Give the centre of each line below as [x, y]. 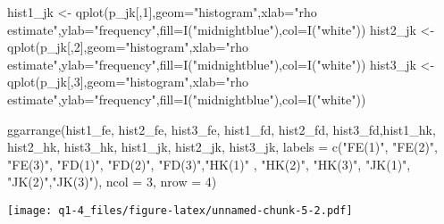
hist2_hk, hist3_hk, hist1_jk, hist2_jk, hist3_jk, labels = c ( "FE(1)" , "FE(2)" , [222, 147]
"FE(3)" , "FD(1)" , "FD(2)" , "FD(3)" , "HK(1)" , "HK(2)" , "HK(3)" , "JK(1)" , [209, 164]
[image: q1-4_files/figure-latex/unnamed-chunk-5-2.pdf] [180, 210]
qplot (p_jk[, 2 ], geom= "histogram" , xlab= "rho [128, 47]
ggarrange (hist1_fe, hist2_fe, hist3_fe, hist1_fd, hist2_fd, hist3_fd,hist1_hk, [222, 129]
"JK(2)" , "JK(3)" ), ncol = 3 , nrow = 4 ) [112, 182]
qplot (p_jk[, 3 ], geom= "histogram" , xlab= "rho [128, 82]
